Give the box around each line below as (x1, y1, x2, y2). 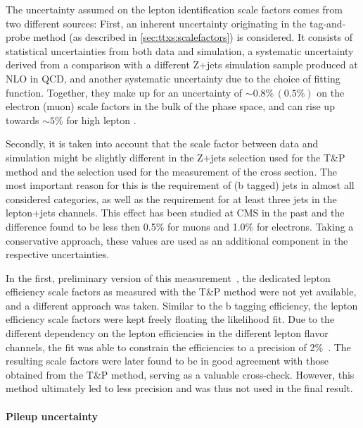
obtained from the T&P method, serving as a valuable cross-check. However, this (6, 367, 355, 381)
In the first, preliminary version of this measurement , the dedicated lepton (6, 270, 331, 285)
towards (6, 112, 39, 127)
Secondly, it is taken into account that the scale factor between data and (6, 136, 319, 151)
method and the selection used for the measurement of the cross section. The (6, 164, 338, 178)
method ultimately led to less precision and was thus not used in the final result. (6, 381, 353, 396)
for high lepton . (66, 112, 136, 127)
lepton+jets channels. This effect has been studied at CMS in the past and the (6, 205, 345, 220)
